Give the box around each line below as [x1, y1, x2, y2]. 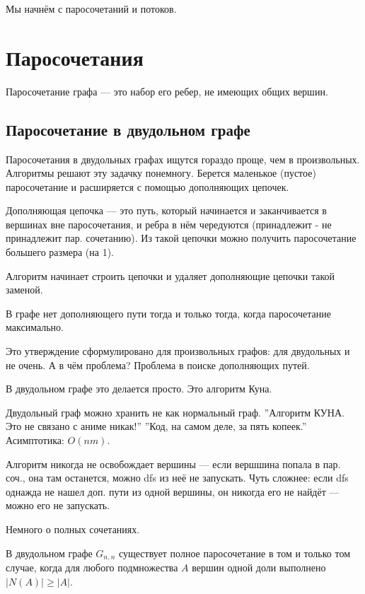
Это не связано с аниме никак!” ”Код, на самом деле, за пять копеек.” [6, 419, 307, 433]
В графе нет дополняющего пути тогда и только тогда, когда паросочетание [6, 305, 331, 320]
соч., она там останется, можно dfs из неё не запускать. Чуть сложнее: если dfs [6, 470, 349, 485]
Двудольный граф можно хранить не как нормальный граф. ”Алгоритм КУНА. [6, 404, 344, 419]
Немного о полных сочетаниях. [6, 521, 140, 536]
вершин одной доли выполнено [192, 560, 326, 575]
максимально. [6, 320, 64, 334]
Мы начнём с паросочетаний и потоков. [6, 1, 177, 16]
